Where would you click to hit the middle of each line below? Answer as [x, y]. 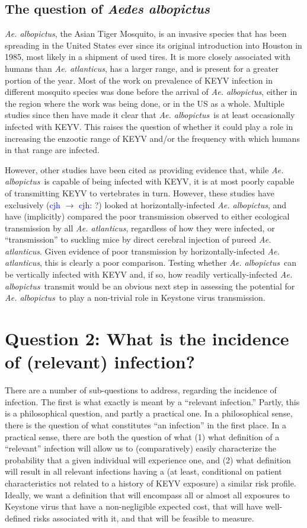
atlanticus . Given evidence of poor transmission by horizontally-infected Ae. [142, 251]
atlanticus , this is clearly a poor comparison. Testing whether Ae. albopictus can [151, 263]
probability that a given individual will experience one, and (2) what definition [148, 459]
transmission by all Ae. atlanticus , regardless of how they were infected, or [140, 228]
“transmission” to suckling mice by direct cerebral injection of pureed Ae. [138, 239]
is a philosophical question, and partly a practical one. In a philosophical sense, [149, 413]
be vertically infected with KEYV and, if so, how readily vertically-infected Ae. [149, 274]
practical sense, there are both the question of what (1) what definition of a [142, 436]
